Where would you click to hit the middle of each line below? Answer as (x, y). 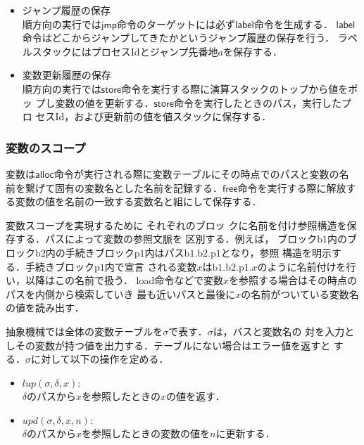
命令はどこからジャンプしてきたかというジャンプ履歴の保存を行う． (178, 38)
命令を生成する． (293, 24)
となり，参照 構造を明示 (276, 252)
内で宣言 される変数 (151, 266)
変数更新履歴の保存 (67, 75)
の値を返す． (196, 396)
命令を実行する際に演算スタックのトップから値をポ (240, 88)
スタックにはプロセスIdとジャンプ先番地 (125, 51)
